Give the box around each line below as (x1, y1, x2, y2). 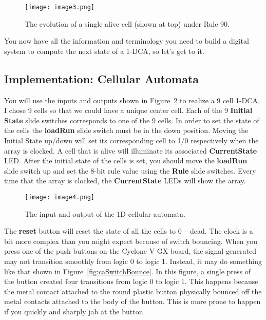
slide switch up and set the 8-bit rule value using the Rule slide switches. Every (4, 165, 256, 176)
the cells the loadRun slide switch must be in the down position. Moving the (4, 125, 249, 136)
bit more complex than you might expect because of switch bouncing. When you (4, 235, 257, 246)
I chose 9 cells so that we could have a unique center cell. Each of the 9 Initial (4, 105, 253, 116)
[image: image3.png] (25, 4, 95, 11)
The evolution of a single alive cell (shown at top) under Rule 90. (25, 18, 230, 29)
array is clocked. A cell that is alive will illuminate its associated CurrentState (4, 145, 257, 156)
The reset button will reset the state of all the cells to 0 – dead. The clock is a (4, 225, 253, 236)
